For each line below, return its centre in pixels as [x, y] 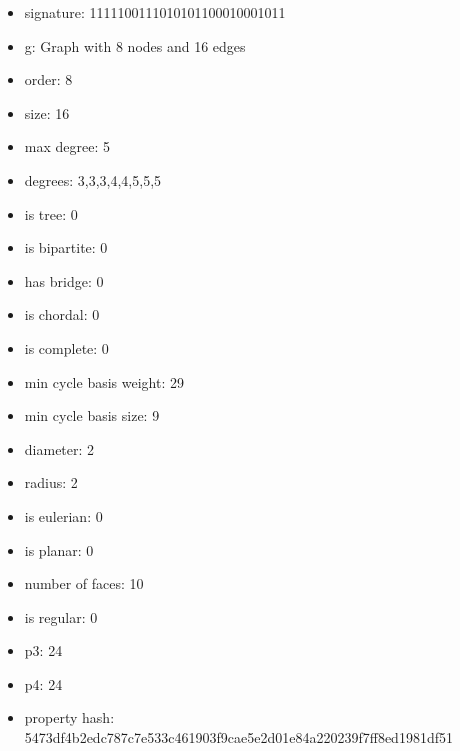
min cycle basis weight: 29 [104, 381]
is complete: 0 [66, 347]
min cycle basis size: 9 [92, 415]
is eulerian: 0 [63, 515]
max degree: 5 [67, 146]
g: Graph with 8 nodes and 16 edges [135, 45]
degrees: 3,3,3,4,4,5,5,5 [93, 179]
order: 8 [48, 79]
